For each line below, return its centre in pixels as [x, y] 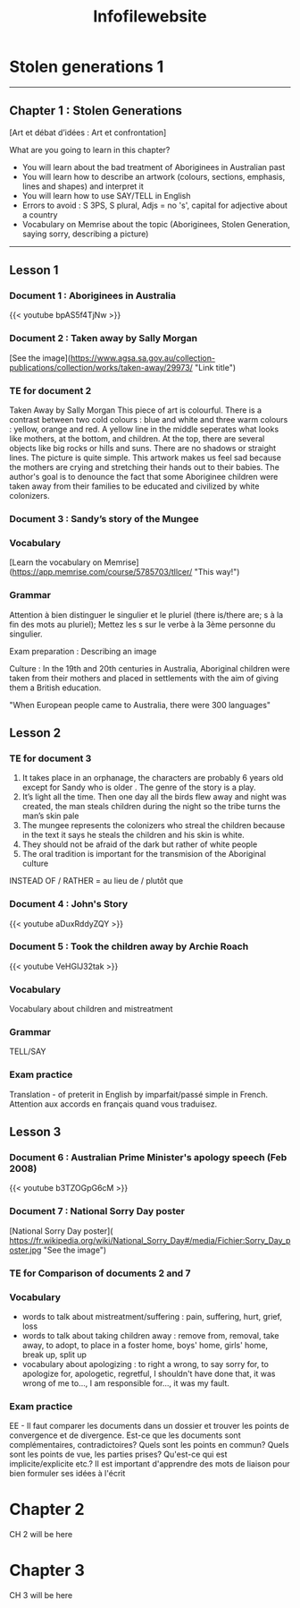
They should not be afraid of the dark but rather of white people [140, 844]
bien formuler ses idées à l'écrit [67, 1474]
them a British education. [55, 688]
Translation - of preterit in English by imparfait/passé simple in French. [139, 1094]
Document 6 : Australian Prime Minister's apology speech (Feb [148, 1158]
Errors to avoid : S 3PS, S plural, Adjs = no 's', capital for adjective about [155, 205]
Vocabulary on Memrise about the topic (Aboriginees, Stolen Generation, [156, 224]
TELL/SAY [28, 1052]
